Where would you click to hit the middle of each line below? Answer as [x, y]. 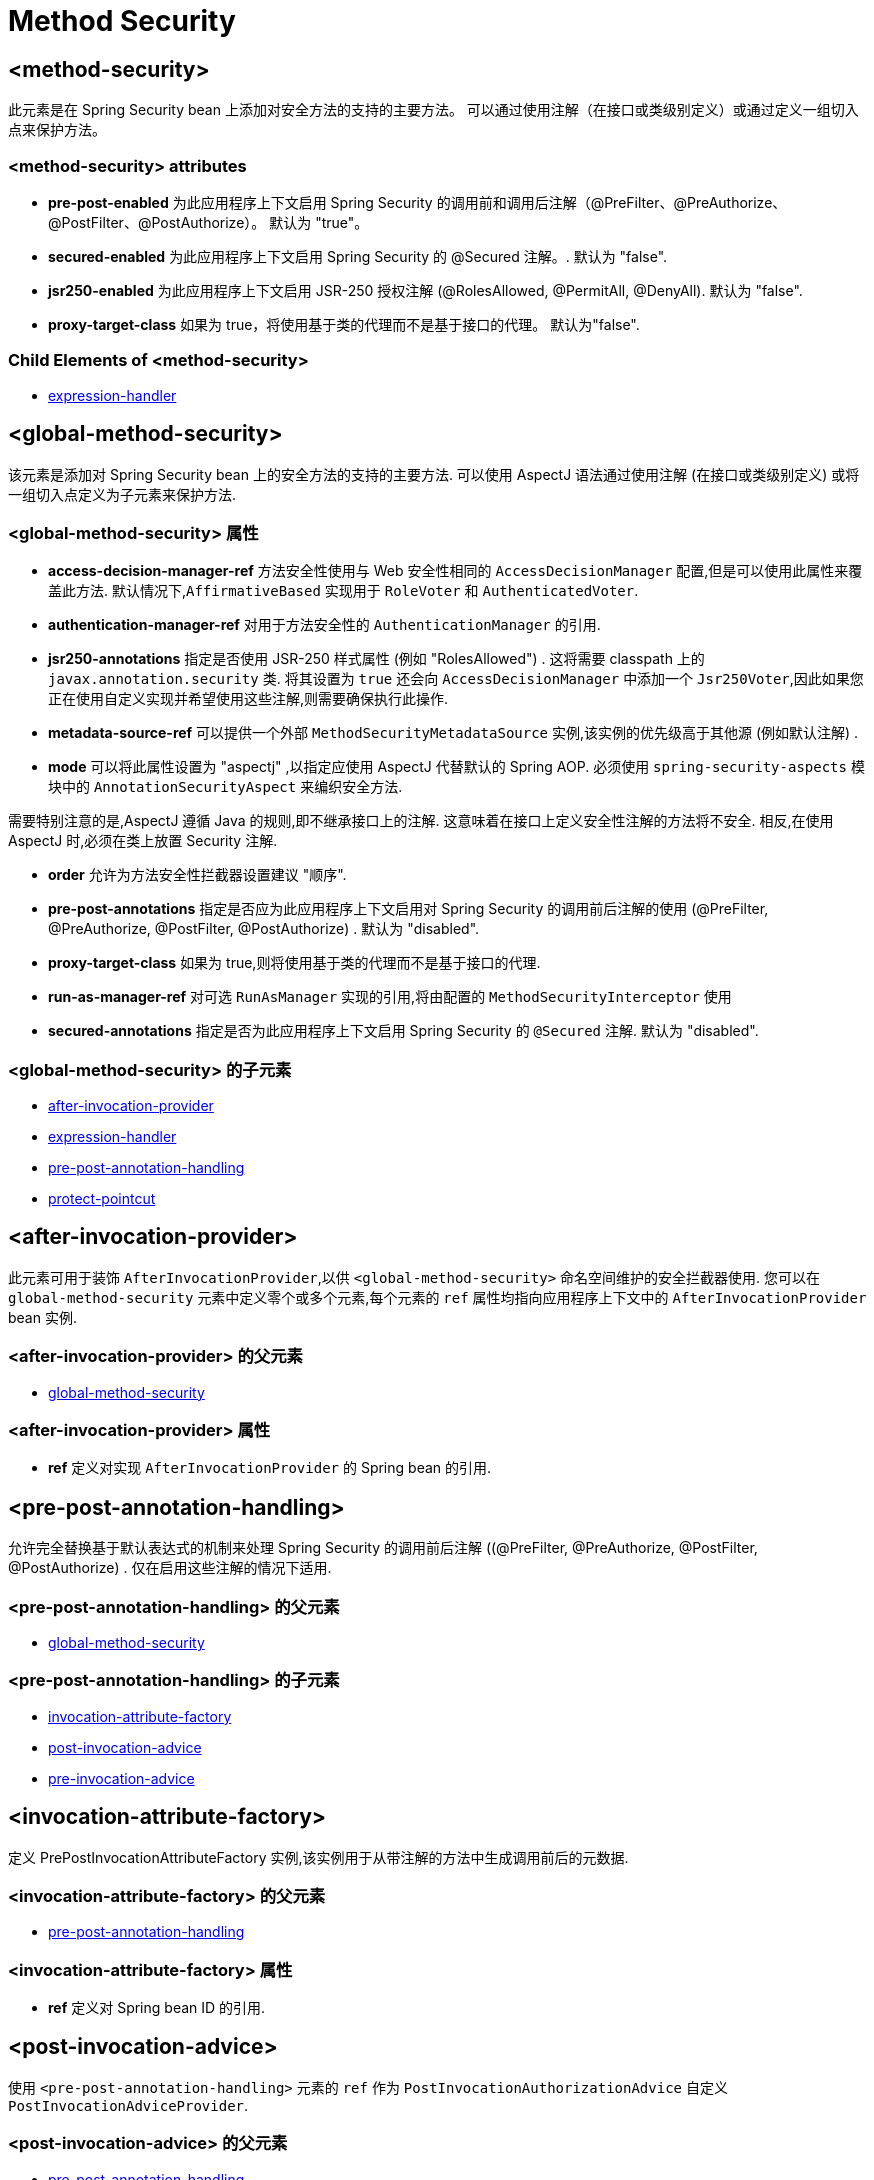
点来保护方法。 [57, 130]
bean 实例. [42, 1317]
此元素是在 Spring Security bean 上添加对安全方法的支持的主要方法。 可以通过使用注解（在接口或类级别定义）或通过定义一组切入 [433, 110]
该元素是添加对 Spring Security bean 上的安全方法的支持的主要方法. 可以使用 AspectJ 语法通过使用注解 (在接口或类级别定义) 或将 [434, 474]
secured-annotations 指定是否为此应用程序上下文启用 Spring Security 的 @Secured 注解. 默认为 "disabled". [403, 1031]
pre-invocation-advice [121, 1778]
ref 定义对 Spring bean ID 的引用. [157, 2008]
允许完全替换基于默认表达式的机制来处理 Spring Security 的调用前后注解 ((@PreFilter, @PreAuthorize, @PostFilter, [383, 1548]
